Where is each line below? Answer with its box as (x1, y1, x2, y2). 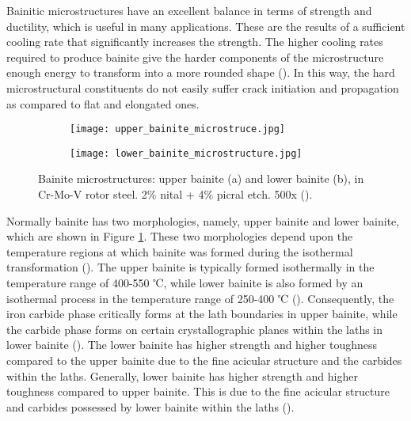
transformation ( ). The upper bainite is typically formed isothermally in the (6, 259, 375, 275)
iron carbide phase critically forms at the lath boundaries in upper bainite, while (6, 305, 398, 322)
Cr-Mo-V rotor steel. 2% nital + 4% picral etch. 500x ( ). (38, 186, 313, 203)
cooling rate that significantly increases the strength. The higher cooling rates (6, 33, 383, 50)
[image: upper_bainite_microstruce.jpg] (70, 123, 286, 135)
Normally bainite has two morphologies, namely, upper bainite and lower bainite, (6, 212, 400, 229)
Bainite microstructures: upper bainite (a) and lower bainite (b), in (38, 170, 364, 187)
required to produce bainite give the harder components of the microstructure (6, 48, 384, 65)
